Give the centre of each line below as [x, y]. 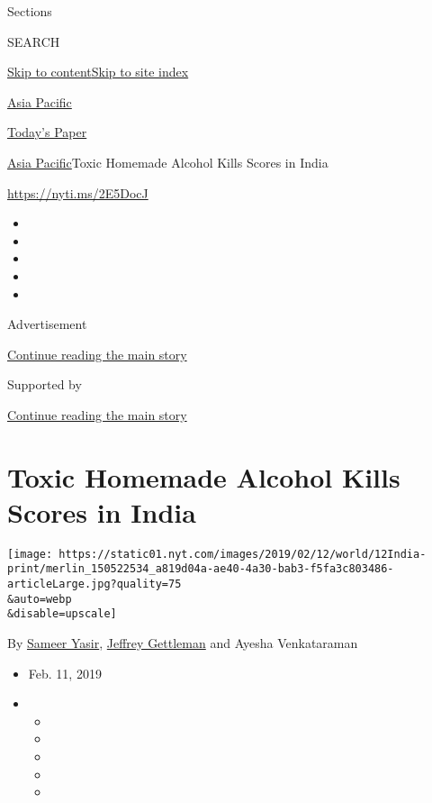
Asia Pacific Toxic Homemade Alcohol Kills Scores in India [168, 162]
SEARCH [34, 41]
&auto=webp [40, 599]
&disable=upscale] [62, 614]
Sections [30, 11]
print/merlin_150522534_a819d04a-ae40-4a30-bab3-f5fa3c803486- [201, 569]
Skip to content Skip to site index [98, 72]
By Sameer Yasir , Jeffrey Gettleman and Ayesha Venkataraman [183, 643]
